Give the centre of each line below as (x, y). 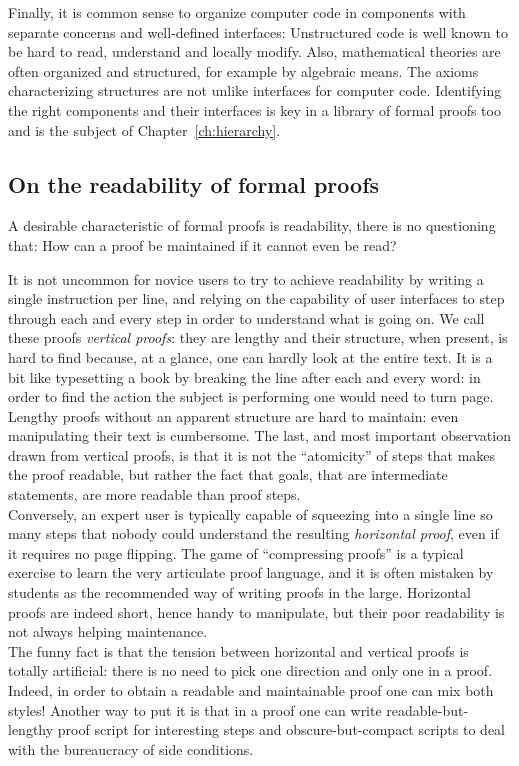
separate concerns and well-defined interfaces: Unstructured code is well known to (258, 31)
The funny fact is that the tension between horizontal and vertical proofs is (238, 650)
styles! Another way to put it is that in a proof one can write (195, 709)
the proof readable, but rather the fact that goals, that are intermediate (228, 474)
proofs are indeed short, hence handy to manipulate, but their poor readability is (256, 611)
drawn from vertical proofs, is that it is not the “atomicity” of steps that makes (252, 454)
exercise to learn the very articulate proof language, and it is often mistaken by (251, 572)
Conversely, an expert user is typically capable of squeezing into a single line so (250, 513)
